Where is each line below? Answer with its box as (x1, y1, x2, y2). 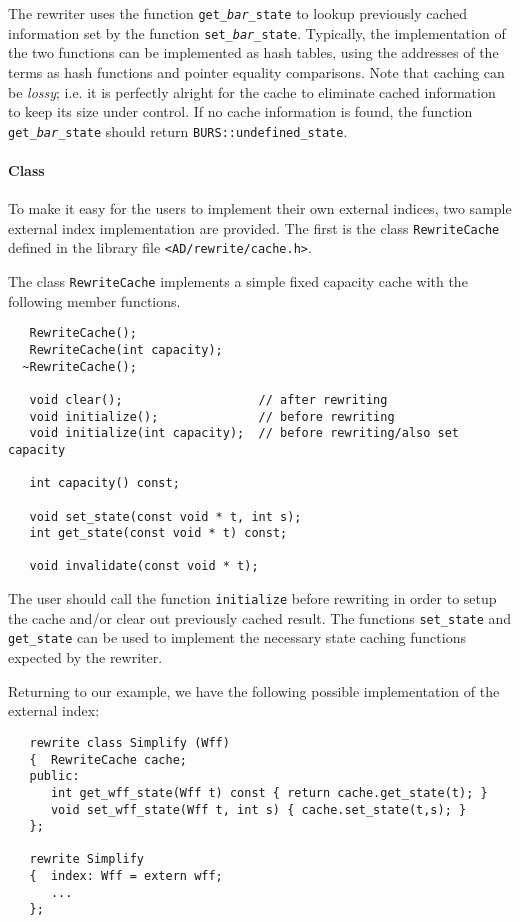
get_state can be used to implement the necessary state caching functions (8, 627, 466, 648)
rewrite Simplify (29, 852, 145, 867)
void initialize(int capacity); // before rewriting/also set (29, 426, 460, 441)
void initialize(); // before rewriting (29, 409, 395, 424)
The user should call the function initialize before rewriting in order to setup (8, 588, 497, 609)
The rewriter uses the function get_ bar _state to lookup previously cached (8, 3, 468, 23)
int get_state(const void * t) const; (29, 526, 288, 541)
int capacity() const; (29, 476, 180, 491)
